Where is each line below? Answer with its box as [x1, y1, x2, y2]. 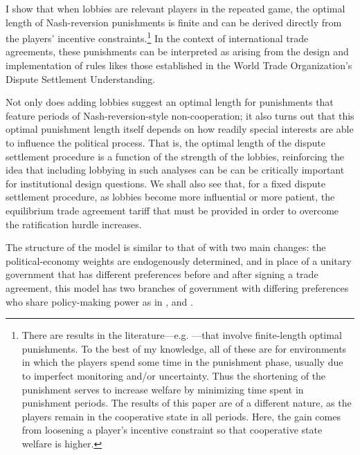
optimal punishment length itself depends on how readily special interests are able [6, 122, 354, 136]
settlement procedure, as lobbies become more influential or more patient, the [6, 189, 335, 204]
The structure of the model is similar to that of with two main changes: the [6, 240, 326, 254]
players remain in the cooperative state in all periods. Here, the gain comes [21, 409, 341, 423]
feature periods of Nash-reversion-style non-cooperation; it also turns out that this [6, 108, 354, 122]
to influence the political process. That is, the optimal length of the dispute [6, 136, 325, 149]
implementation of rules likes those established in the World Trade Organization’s [6, 58, 352, 73]
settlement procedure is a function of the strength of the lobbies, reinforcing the [6, 149, 344, 163]
